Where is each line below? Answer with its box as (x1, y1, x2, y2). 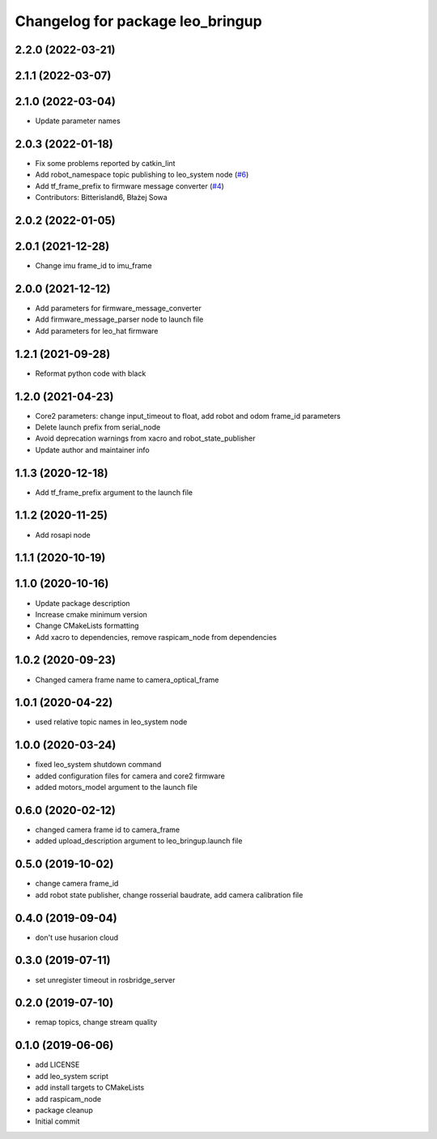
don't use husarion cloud (35, 932, 119, 942)
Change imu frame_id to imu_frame (35, 261, 153, 271)
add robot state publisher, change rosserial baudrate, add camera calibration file (35, 889, 303, 899)
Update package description (35, 598, 130, 608)
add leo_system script (35, 1071, 109, 1081)
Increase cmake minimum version (35, 609, 147, 619)
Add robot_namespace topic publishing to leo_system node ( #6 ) (35, 170, 249, 180)
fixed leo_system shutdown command (35, 760, 162, 770)
